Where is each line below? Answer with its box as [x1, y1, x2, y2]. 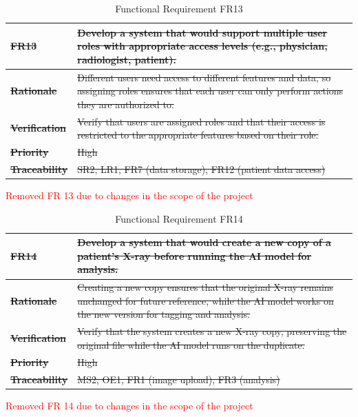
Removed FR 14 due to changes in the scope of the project [6, 398, 253, 412]
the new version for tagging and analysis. [77, 307, 251, 321]
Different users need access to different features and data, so [77, 70, 331, 84]
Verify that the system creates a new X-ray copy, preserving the [77, 324, 347, 338]
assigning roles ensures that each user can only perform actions [77, 83, 344, 98]
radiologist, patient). [77, 52, 177, 66]
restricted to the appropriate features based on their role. [77, 128, 319, 142]
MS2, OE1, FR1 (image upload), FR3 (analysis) [77, 372, 280, 386]
